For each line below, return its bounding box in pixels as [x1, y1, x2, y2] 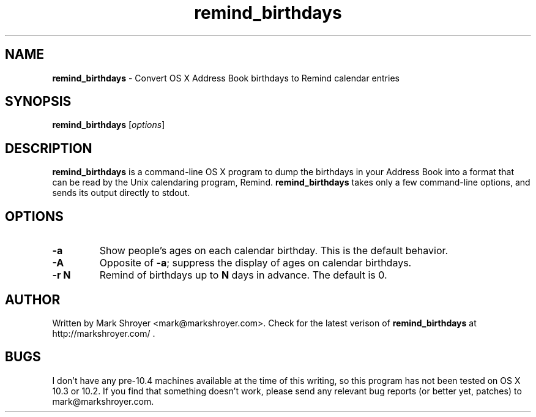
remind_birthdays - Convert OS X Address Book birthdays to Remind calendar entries [52, 72, 400, 83]
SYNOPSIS [5, 94, 72, 110]
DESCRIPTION [5, 140, 92, 156]
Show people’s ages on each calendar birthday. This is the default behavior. [99, 244, 449, 257]
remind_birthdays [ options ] [52, 119, 165, 130]
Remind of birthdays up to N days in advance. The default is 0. [99, 269, 387, 282]
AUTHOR [5, 291, 61, 307]
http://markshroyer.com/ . [52, 328, 155, 339]
